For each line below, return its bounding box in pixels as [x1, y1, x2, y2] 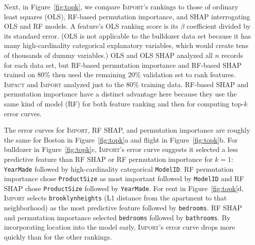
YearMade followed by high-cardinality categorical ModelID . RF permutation [4, 163, 233, 174]
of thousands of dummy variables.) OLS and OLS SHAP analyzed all [4, 49, 213, 60]
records [221, 49, 243, 60]
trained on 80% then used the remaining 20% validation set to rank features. [4, 69, 236, 80]
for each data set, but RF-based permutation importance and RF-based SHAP [4, 59, 242, 70]
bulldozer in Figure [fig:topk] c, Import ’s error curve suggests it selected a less [4, 144, 238, 154]
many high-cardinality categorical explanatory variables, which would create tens [4, 40, 249, 50]
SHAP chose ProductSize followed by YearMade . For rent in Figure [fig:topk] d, [4, 183, 244, 193]
